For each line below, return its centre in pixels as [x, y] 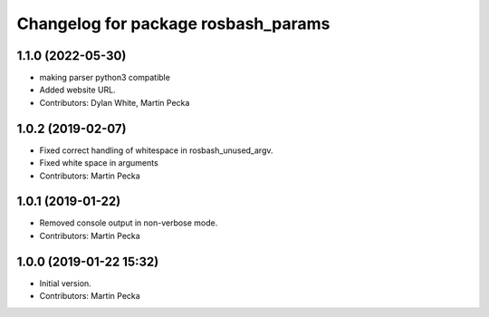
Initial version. [66, 283]
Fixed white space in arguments [99, 163]
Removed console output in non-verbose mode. [129, 223]
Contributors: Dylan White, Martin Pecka [115, 102]
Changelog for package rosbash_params [173, 24]
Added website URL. [78, 90]
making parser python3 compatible [105, 78]
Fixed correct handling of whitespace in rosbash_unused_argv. [156, 150]
